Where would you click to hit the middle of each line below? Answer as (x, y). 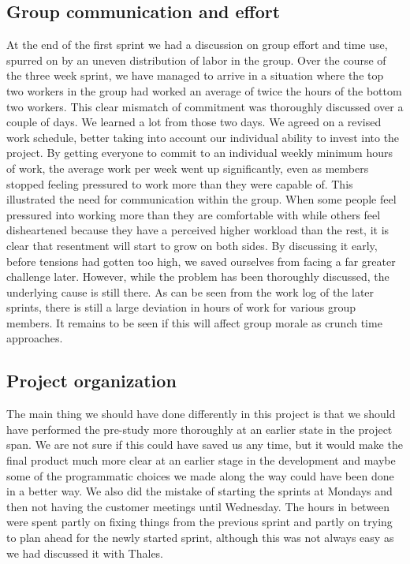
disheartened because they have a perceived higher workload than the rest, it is (198, 230)
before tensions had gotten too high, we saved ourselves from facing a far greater (201, 261)
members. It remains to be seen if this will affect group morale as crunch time (194, 322)
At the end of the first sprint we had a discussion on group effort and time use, (197, 45)
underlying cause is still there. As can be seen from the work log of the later (190, 291)
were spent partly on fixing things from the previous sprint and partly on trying (199, 522)
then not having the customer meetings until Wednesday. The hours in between (198, 506)
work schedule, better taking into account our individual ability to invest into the (203, 137)
